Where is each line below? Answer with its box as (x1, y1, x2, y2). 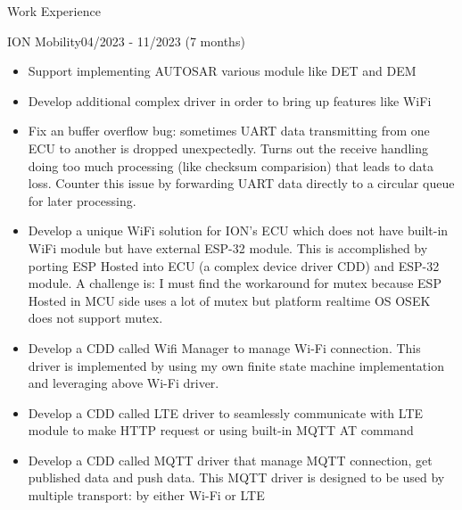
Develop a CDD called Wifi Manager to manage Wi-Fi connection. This (28, 338, 421, 357)
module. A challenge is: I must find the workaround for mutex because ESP (28, 274, 441, 292)
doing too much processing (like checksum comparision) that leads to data (28, 156, 434, 175)
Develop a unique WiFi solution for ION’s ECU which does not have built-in (28, 221, 449, 240)
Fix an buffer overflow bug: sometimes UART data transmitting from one (28, 121, 430, 140)
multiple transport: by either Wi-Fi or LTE (28, 486, 265, 505)
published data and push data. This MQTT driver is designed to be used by (28, 468, 445, 487)
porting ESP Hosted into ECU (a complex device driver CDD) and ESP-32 (28, 256, 440, 275)
